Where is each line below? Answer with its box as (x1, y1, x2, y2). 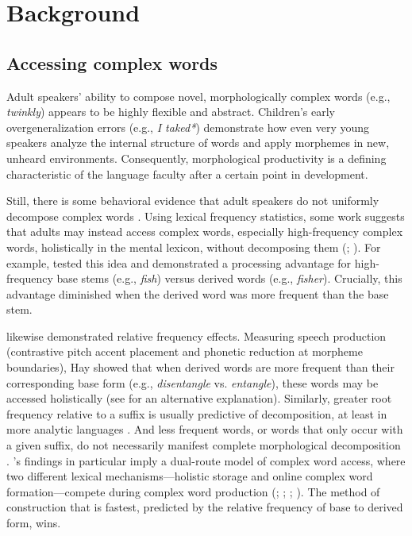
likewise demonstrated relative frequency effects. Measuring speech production (6, 327, 387, 344)
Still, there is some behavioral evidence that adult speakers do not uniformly (6, 192, 379, 209)
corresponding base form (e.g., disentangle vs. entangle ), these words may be (6, 374, 379, 391)
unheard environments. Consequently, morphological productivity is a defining (6, 149, 387, 166)
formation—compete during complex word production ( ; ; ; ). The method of (6, 483, 380, 499)
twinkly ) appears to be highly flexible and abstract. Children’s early (6, 103, 335, 120)
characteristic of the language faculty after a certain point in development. (6, 165, 368, 182)
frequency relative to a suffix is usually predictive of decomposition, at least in (6, 405, 387, 422)
